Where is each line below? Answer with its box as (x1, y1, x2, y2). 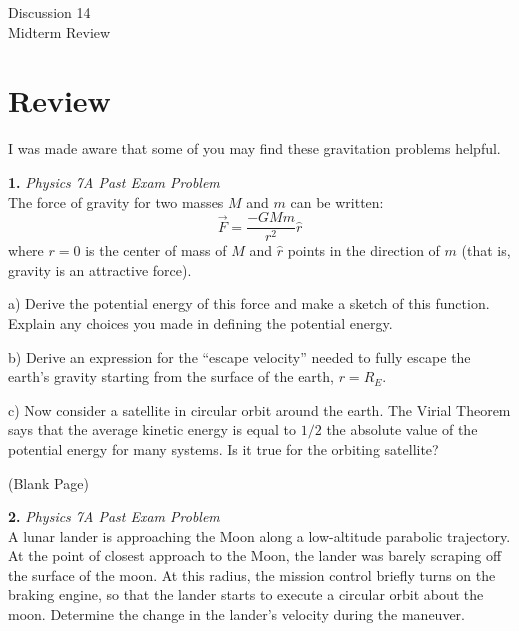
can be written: (290, 191, 384, 212)
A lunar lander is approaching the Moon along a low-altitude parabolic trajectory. (8, 525, 511, 546)
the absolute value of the (326, 419, 478, 440)
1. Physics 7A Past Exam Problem (8, 171, 220, 192)
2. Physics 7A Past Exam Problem (8, 506, 220, 527)
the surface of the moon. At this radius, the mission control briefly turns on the (8, 564, 496, 585)
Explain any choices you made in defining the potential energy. (8, 312, 393, 333)
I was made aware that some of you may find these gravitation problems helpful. (8, 138, 501, 159)
